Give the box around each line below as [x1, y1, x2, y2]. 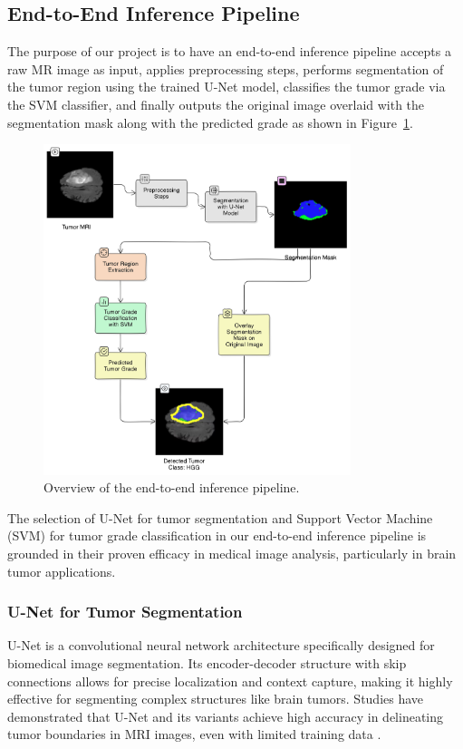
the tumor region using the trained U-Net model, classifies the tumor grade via [7, 77, 446, 96]
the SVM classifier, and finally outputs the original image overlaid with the [7, 94, 425, 113]
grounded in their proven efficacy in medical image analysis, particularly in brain [7, 544, 457, 562]
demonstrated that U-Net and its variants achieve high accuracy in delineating [7, 706, 444, 725]
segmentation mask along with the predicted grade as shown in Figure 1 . [7, 112, 413, 131]
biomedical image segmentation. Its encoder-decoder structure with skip [7, 654, 407, 672]
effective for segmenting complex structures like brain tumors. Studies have [7, 689, 424, 708]
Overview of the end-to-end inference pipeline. [43, 478, 300, 497]
